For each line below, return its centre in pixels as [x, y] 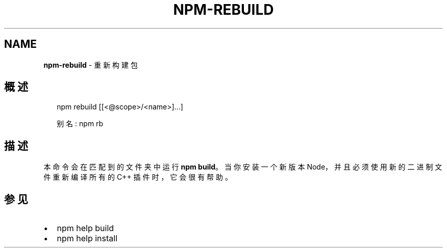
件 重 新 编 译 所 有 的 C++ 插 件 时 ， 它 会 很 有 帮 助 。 [138, 177]
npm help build [85, 228]
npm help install [87, 239]
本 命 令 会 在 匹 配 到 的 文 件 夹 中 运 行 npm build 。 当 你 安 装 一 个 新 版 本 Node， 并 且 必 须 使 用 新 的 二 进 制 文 [243, 167]
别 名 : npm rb [80, 124]
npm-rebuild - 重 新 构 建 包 [91, 65]
